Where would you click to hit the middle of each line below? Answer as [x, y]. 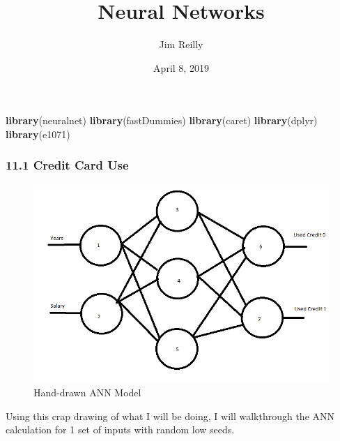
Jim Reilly [181, 44]
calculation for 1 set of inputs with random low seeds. [120, 429]
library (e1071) [38, 134]
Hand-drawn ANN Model [87, 393]
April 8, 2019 [181, 67]
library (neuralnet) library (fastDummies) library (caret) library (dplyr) [162, 120]
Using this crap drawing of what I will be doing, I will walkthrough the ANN [170, 416]
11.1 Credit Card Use [67, 165]
